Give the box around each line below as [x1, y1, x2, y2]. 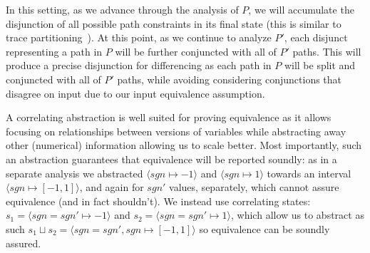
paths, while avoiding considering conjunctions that [117, 71, 342, 86]
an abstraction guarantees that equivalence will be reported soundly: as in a [6, 151, 337, 166]
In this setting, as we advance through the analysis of [6, 2, 239, 16]
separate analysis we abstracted [6, 165, 143, 180]
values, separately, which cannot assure [169, 180, 339, 195]
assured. [6, 235, 41, 250]
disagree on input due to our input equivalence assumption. [6, 86, 265, 100]
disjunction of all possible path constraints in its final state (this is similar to [6, 16, 341, 31]
